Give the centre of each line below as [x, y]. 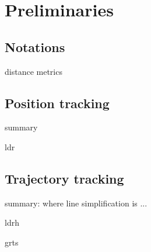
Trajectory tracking [64, 178]
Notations [35, 46]
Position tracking [57, 103]
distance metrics [34, 71]
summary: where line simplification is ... [76, 203]
